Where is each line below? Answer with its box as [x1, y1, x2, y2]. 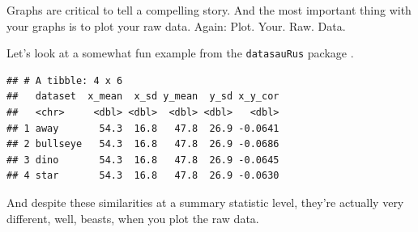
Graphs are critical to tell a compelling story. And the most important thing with [6, 2, 412, 18]
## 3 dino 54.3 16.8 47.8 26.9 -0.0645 [6, 154, 279, 166]
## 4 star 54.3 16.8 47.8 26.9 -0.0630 [6, 170, 279, 182]
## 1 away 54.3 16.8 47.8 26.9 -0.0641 [6, 122, 279, 134]
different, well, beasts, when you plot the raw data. [6, 209, 259, 226]
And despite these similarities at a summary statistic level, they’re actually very [6, 194, 404, 210]
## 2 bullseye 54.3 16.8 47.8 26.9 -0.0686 [6, 138, 279, 150]
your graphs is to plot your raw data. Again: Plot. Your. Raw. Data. [6, 17, 346, 34]
